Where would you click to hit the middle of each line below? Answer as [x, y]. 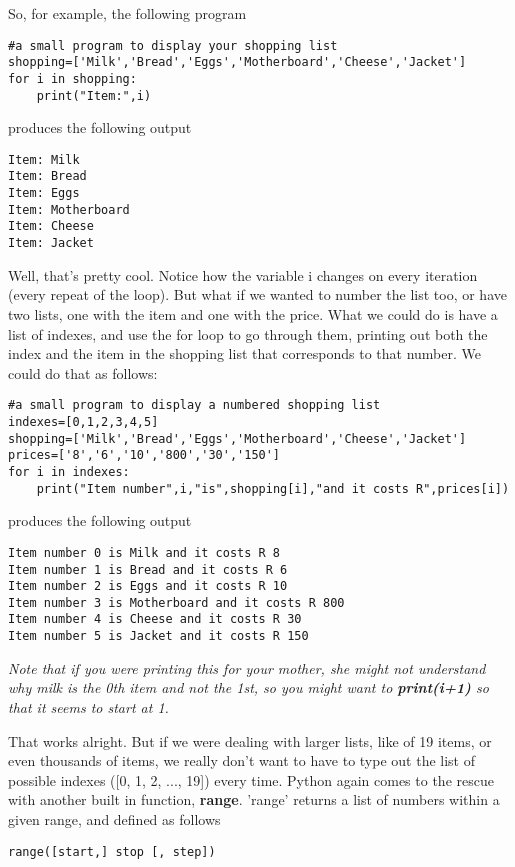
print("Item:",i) [94, 95]
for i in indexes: [69, 471]
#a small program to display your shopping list [173, 45]
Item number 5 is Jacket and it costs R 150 [158, 636]
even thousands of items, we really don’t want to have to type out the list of [241, 760]
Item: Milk [44, 159]
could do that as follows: [83, 372]
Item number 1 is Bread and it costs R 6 [148, 569]
